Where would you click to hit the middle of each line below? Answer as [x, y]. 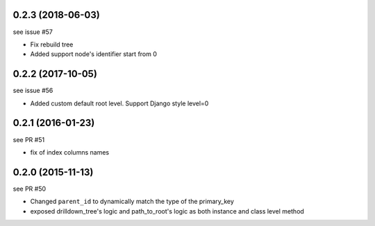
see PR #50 [30, 189]
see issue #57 [33, 32]
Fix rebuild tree [52, 44]
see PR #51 [29, 139]
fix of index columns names [70, 152]
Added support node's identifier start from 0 [94, 54]
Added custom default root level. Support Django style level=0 [119, 103]
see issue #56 [33, 91]
